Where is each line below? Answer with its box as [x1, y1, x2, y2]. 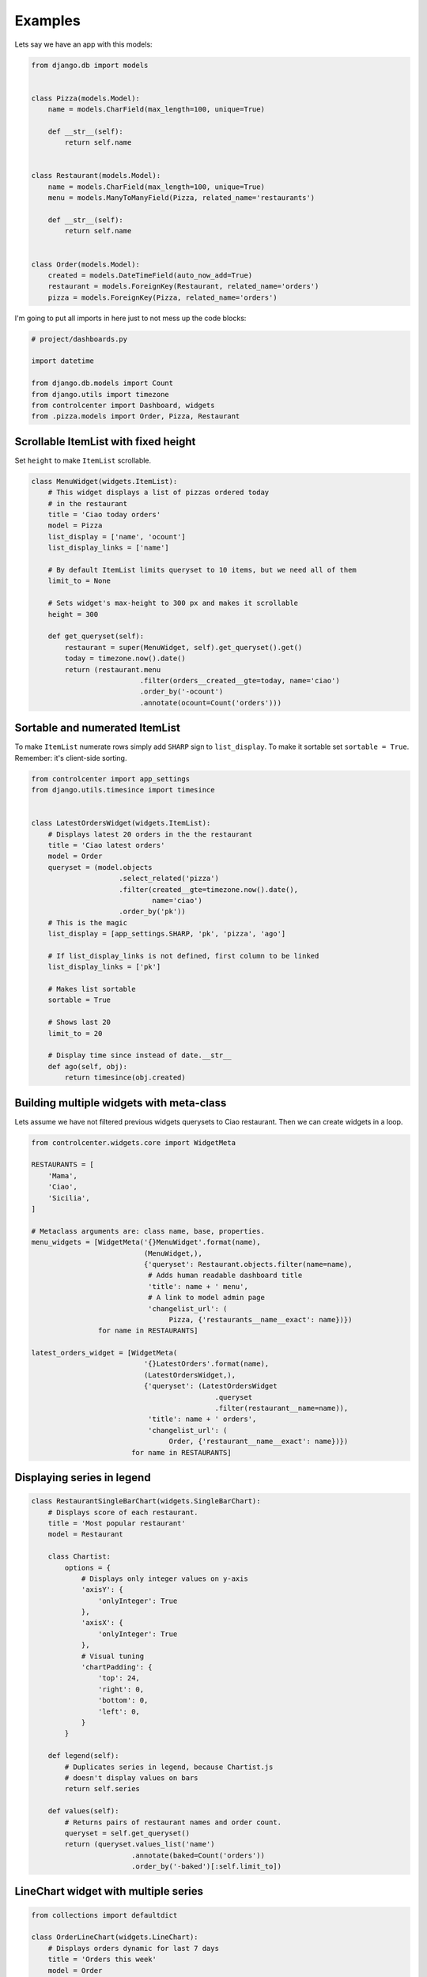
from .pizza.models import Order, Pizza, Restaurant [31, 412, 240, 421]
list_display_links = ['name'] [47, 543, 169, 553]
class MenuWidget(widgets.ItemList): [31, 477, 178, 486]
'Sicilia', [47, 1193, 90, 1202]
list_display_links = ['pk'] [47, 962, 161, 972]
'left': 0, [97, 1707, 140, 1716]
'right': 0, [97, 1684, 145, 1694]
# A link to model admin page [147, 1293, 265, 1302]
